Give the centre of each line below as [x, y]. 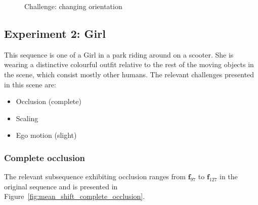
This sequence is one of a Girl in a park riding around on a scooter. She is [119, 54]
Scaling [27, 118]
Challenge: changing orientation [73, 6]
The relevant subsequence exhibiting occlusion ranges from [95, 176]
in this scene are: [30, 84]
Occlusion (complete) [49, 101]
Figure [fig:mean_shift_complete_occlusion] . [75, 196]
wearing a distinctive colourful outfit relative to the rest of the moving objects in [129, 64]
